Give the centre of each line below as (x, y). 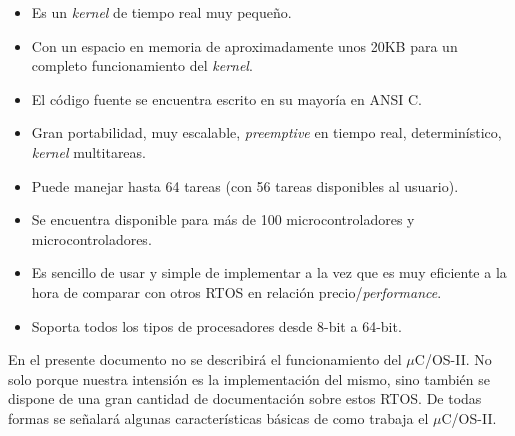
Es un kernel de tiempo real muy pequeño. (161, 12)
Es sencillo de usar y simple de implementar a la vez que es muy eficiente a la (269, 272)
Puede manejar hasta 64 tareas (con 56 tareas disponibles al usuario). (245, 185)
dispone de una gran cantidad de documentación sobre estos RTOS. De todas (245, 398)
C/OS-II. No (453, 359)
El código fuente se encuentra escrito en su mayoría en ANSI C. (226, 98)
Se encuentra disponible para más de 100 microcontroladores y (223, 219)
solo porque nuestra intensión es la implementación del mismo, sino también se (249, 378)
